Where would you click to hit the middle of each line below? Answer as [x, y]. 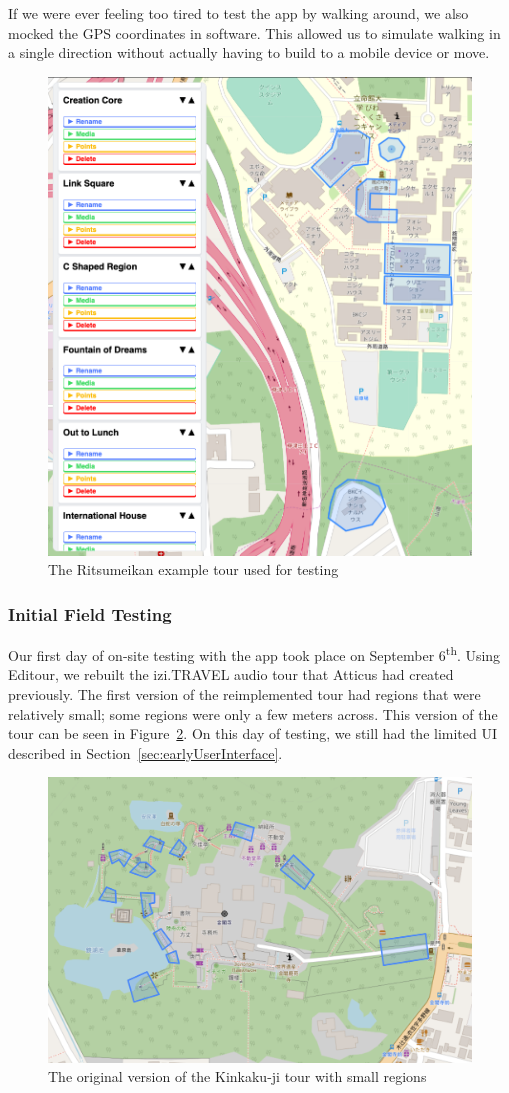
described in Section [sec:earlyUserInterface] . [145, 752]
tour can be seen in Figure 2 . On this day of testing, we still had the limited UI [253, 733]
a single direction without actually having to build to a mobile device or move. [249, 52]
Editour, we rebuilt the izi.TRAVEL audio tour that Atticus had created [231, 674]
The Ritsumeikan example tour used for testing [193, 569]
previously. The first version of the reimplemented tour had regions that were [244, 694]
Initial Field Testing [90, 613]
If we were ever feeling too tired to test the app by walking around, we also [238, 13]
